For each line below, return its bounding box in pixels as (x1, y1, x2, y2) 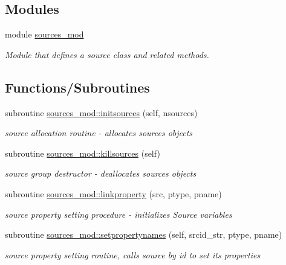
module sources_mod (5, 28, 84, 41)
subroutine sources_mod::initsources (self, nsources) (5, 106, 198, 119)
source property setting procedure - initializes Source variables (5, 208, 232, 220)
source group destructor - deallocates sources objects (5, 167, 197, 180)
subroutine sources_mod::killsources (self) (5, 146, 160, 159)
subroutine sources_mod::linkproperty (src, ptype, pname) (5, 187, 222, 200)
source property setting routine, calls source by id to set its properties (5, 248, 261, 261)
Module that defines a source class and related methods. (5, 48, 209, 61)
